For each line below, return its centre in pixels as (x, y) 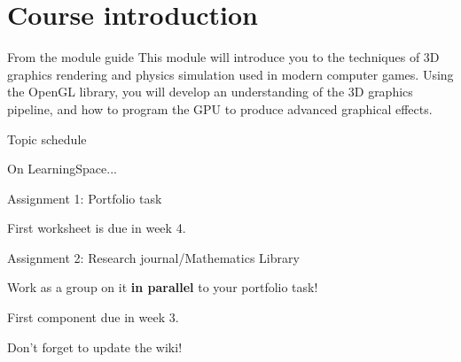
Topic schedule (47, 139)
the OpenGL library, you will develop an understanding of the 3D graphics (210, 92)
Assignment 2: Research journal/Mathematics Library (153, 257)
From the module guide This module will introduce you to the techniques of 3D (223, 57)
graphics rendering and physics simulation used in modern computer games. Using (230, 74)
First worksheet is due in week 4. (97, 228)
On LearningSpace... (62, 169)
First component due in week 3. (93, 317)
